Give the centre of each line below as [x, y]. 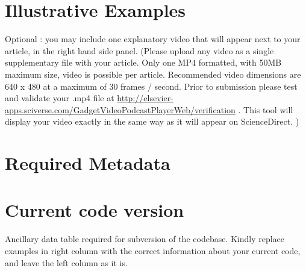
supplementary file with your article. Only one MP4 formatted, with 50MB [143, 62]
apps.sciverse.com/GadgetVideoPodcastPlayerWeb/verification [120, 109]
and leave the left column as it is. [66, 262]
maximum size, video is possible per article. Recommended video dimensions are [153, 74]
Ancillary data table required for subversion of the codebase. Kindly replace [145, 239]
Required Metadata [88, 163]
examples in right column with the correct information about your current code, [153, 250]
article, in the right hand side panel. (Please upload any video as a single [139, 50]
